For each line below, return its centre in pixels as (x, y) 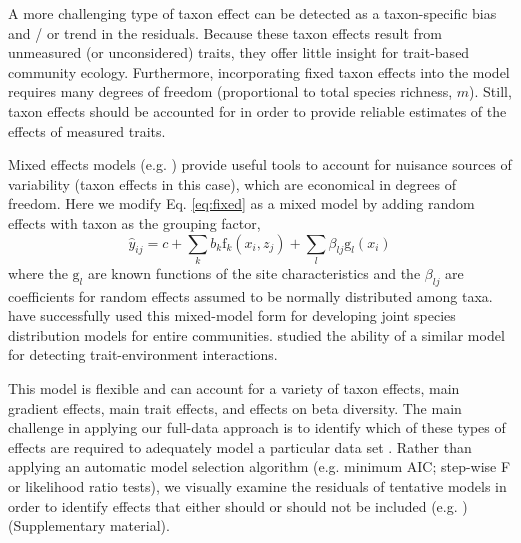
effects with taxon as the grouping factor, (134, 222)
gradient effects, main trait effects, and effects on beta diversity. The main (235, 407)
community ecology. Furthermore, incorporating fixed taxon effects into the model (259, 71)
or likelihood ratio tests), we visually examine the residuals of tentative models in (257, 486)
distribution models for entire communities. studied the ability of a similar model (256, 334)
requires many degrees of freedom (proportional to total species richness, (230, 91)
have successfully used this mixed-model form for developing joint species (232, 315)
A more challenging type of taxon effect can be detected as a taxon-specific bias (252, 13)
